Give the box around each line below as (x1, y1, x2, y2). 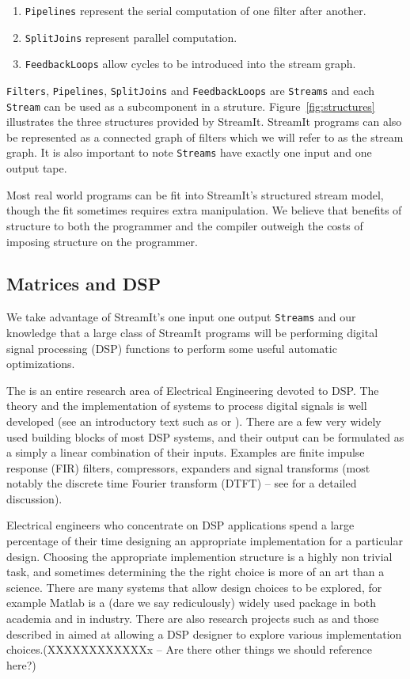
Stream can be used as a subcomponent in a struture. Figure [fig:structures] (6, 97, 375, 114)
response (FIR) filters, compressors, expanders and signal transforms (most (6, 459, 370, 476)
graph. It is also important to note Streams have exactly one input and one (6, 144, 372, 161)
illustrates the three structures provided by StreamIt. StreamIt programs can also (6, 113, 402, 130)
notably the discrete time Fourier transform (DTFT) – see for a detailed (6, 475, 357, 491)
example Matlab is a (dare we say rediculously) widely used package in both (6, 594, 377, 611)
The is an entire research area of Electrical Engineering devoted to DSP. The (6, 381, 379, 398)
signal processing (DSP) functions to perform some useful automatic (6, 339, 337, 356)
